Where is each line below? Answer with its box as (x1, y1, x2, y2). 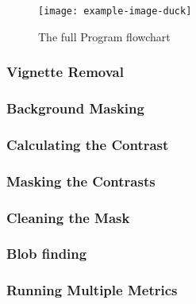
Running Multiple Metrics (6, 280, 178, 300)
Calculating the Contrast (6, 134, 169, 154)
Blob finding (6, 244, 87, 264)
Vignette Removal (6, 62, 124, 82)
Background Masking (6, 98, 144, 118)
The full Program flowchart (38, 28, 171, 44)
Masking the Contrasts (6, 171, 156, 190)
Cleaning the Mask (6, 207, 130, 227)
